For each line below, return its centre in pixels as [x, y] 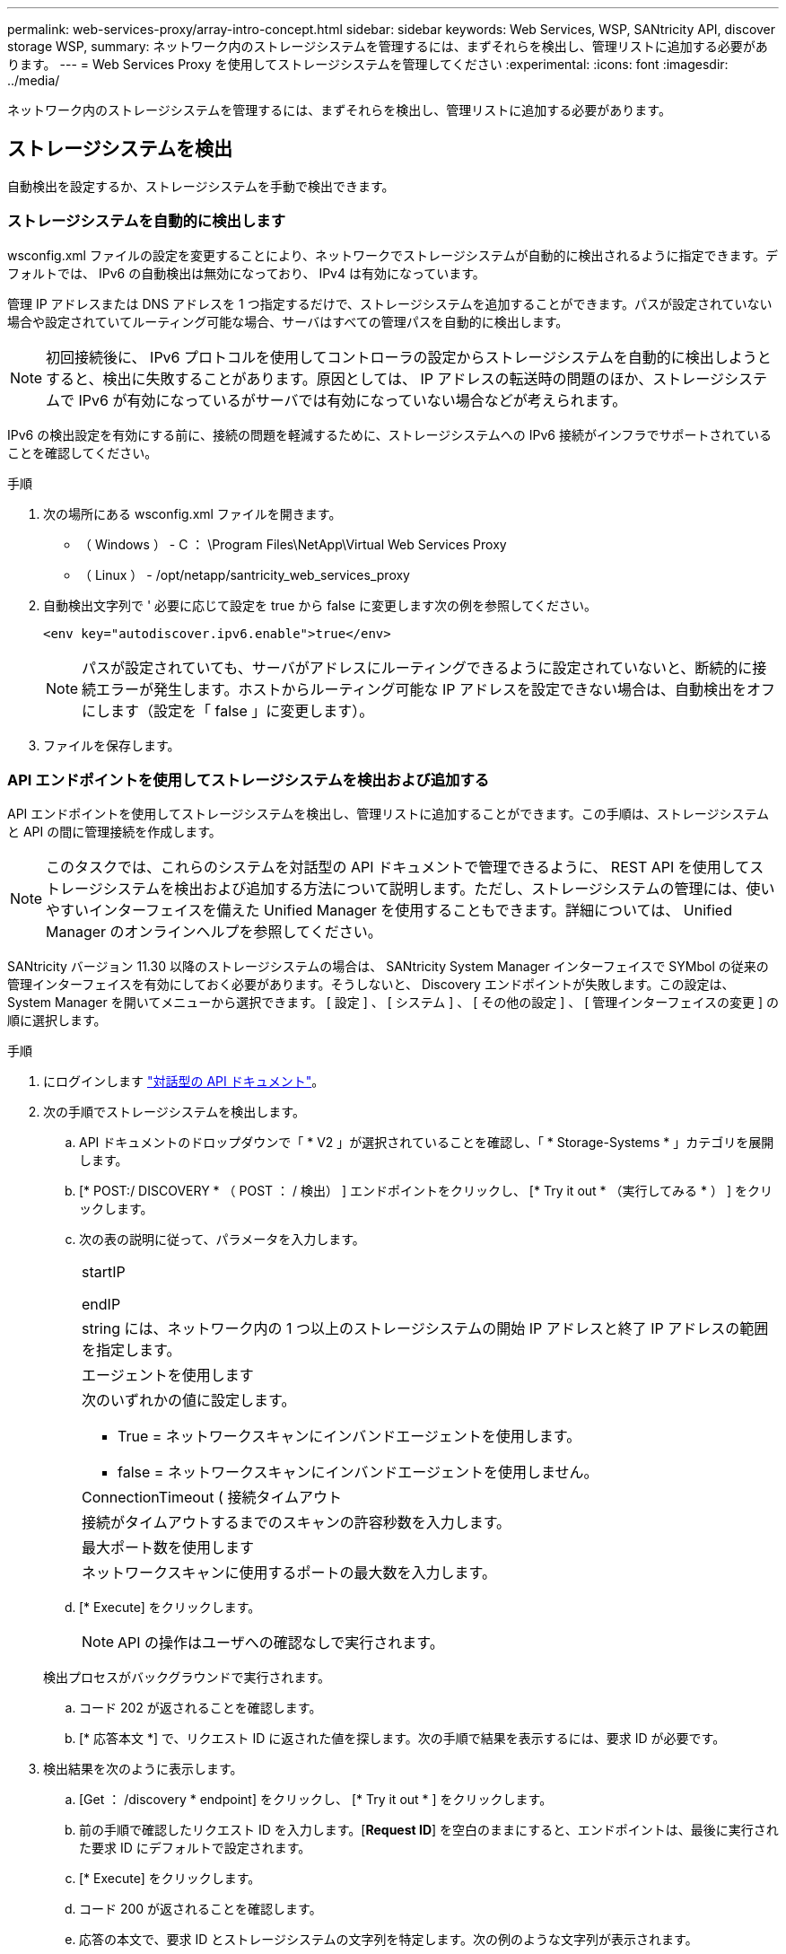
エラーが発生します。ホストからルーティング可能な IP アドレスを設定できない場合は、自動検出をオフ [436, 689]
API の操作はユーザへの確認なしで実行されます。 [281, 1643]
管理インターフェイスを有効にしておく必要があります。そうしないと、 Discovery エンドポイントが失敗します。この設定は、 [371, 985]
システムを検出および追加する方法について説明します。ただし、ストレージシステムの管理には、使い [439, 889]
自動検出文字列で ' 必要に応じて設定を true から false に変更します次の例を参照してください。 [320, 605]
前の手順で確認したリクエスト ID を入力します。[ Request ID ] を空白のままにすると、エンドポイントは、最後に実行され [429, 1830]
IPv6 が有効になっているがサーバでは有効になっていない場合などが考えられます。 [353, 400]
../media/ [34, 80]
